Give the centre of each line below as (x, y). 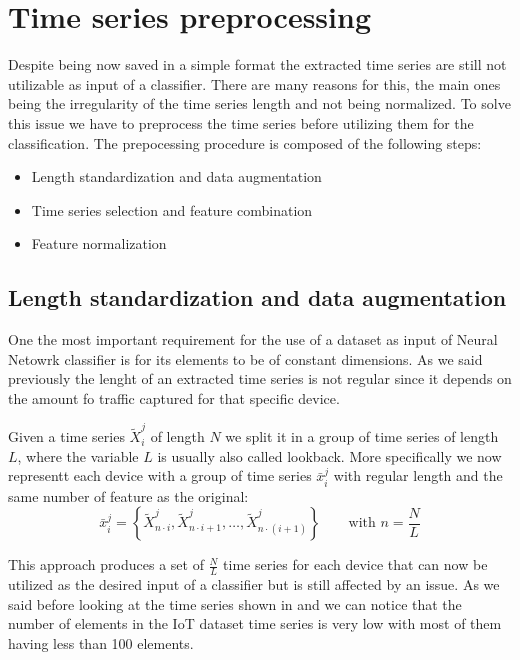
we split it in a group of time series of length (362, 436)
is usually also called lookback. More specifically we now (329, 455)
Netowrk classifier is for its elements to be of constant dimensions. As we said (245, 358)
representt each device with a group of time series (160, 475)
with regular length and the (418, 475)
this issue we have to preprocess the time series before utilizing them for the (241, 122)
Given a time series (66, 436)
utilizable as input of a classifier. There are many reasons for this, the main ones (254, 83)
